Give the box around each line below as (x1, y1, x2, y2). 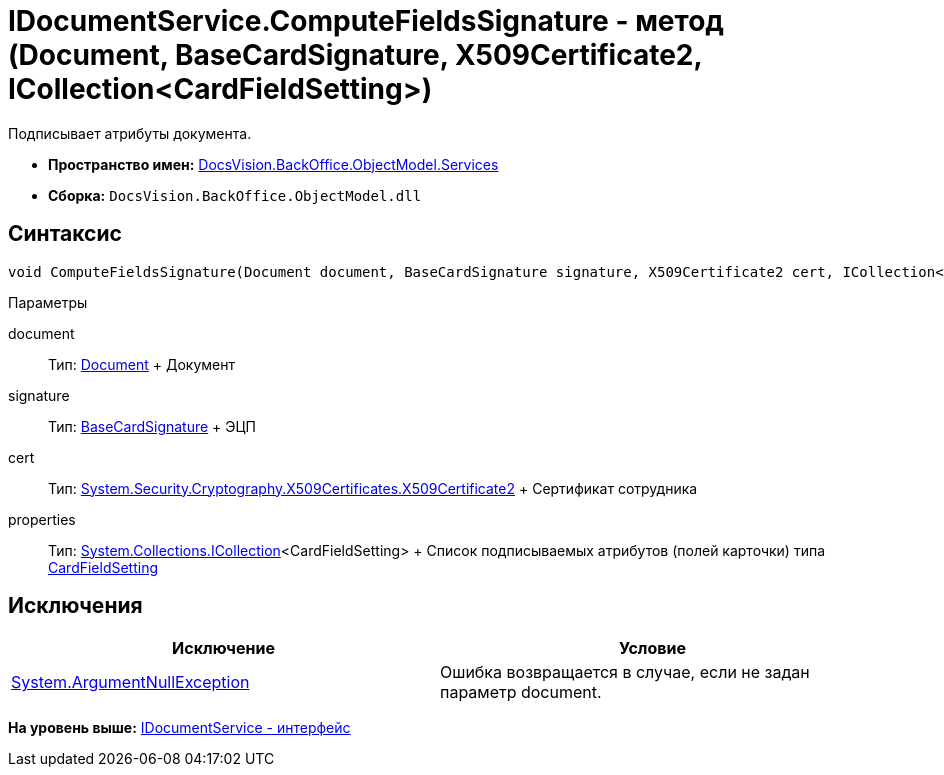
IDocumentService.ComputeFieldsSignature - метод (8, 4, 724, 38)
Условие (619, 638, 686, 659)
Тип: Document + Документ (48, 355, 235, 373)
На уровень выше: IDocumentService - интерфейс (8, 719, 351, 737)
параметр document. (440, 682, 602, 703)
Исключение (172, 638, 275, 659)
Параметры (8, 293, 88, 311)
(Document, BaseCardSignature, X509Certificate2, (8, 38, 702, 72)
